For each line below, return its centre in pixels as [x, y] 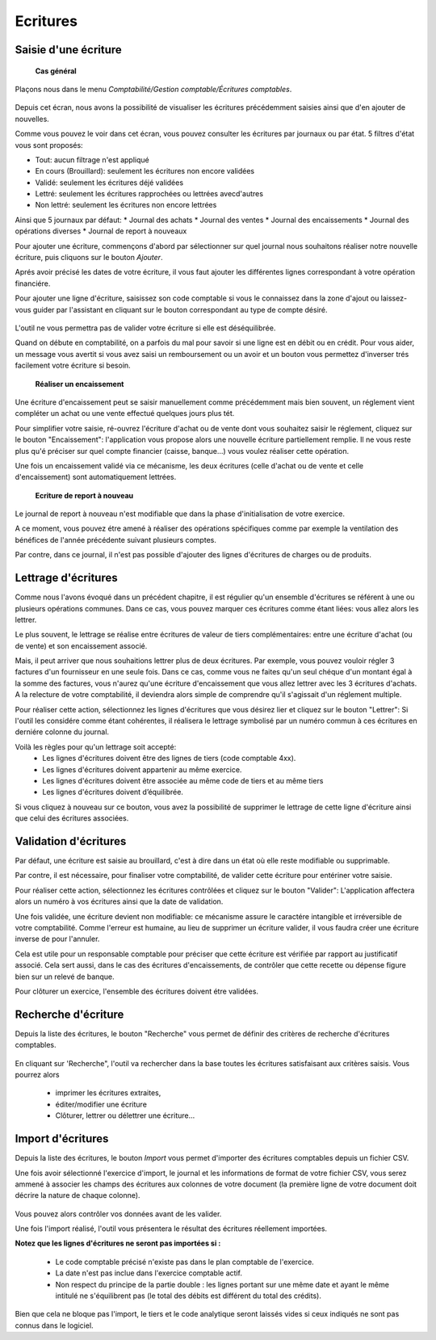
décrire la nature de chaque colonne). [78, 1195]
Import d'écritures [62, 1139]
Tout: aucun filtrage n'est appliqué [92, 160]
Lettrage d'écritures [66, 578]
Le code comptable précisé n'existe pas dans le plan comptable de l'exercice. [184, 1262]
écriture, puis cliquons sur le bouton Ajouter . [89, 258]
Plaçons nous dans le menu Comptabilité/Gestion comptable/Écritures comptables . [153, 89]
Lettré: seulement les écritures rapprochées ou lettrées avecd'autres [149, 194]
